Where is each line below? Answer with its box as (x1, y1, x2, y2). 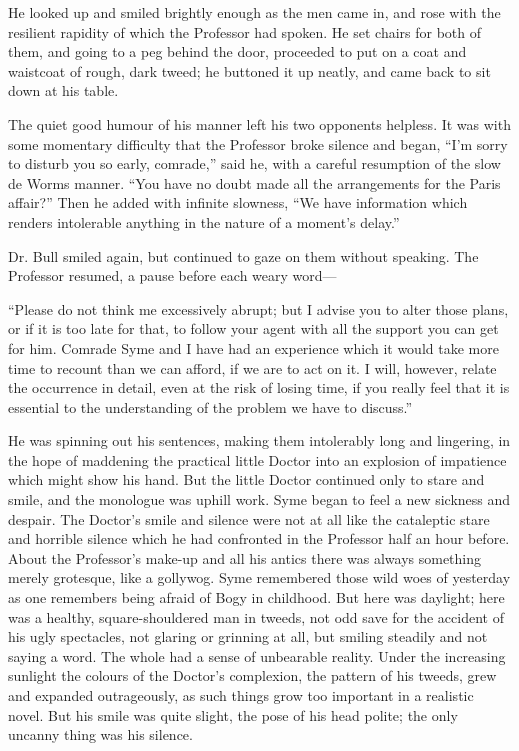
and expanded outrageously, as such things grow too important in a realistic (8, 685, 474, 705)
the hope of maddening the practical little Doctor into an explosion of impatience (8, 449, 507, 470)
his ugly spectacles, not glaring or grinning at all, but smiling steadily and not (8, 626, 488, 647)
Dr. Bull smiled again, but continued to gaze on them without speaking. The (8, 245, 479, 266)
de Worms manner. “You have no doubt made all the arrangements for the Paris (8, 172, 501, 193)
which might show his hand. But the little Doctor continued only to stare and (8, 469, 485, 490)
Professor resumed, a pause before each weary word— (8, 265, 337, 286)
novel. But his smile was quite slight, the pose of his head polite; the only (8, 704, 458, 725)
